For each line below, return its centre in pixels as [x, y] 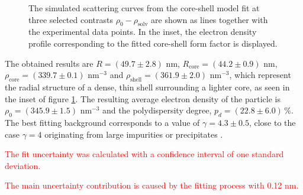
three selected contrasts [71, 19]
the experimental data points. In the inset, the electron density [143, 32]
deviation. [23, 165]
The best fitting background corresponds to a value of [102, 122]
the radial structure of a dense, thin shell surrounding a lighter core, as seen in [147, 87]
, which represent [260, 75]
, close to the [272, 122]
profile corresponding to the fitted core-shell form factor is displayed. [153, 43]
